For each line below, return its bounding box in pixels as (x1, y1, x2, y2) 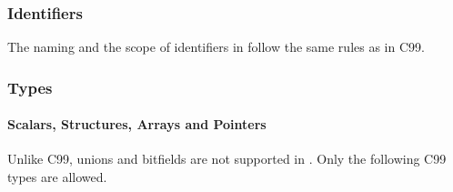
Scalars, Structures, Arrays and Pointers (7, 115, 267, 134)
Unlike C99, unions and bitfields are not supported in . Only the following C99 (7, 149, 447, 168)
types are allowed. (7, 167, 107, 187)
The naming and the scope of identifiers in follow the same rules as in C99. (7, 37, 425, 56)
